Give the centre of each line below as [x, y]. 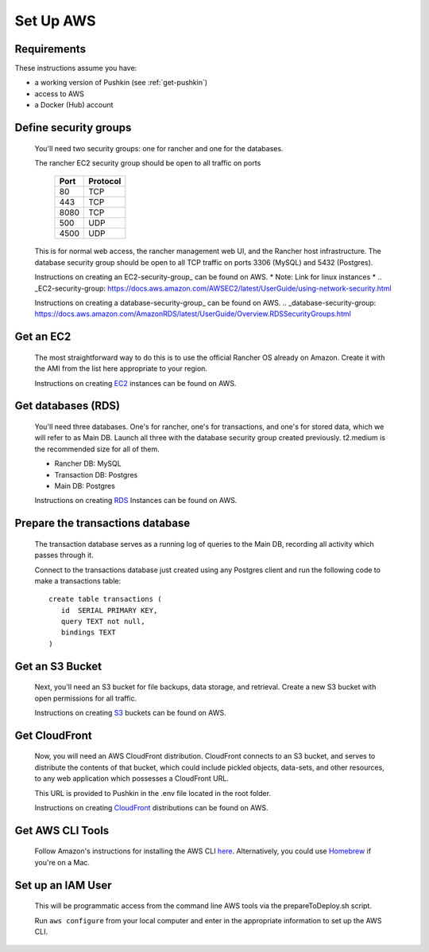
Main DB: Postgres [85, 486]
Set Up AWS [55, 21]
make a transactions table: [78, 580]
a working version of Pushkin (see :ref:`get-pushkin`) [121, 83]
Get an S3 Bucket [58, 666]
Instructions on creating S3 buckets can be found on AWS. [130, 713]
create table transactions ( [105, 599]
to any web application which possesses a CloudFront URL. [132, 778]
